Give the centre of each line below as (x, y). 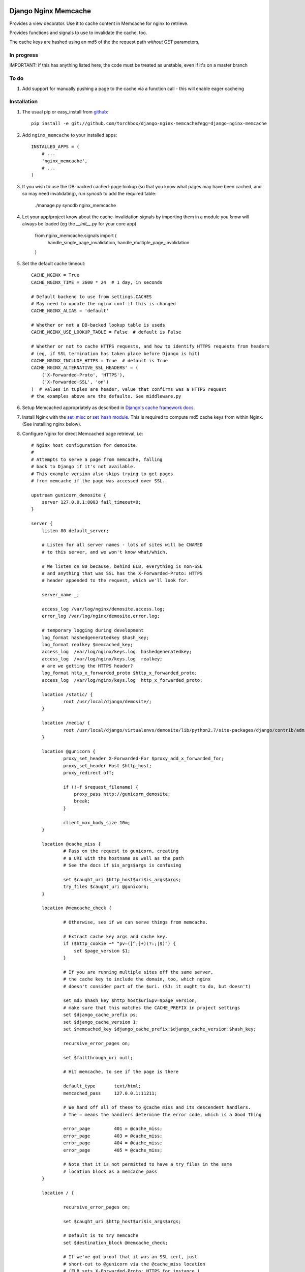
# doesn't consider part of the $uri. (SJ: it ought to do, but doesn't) (157, 986)
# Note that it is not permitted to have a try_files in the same (148, 1164)
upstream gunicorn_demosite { (69, 495)
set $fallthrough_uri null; (98, 1058)
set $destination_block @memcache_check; (115, 1242)
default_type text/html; (102, 1086)
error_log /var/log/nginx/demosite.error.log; (101, 616)
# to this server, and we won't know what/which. (104, 552)
